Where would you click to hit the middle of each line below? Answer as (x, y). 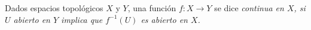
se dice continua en (249, 8)
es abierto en (164, 19)
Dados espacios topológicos (54, 8)
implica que (82, 19)
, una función (152, 8)
